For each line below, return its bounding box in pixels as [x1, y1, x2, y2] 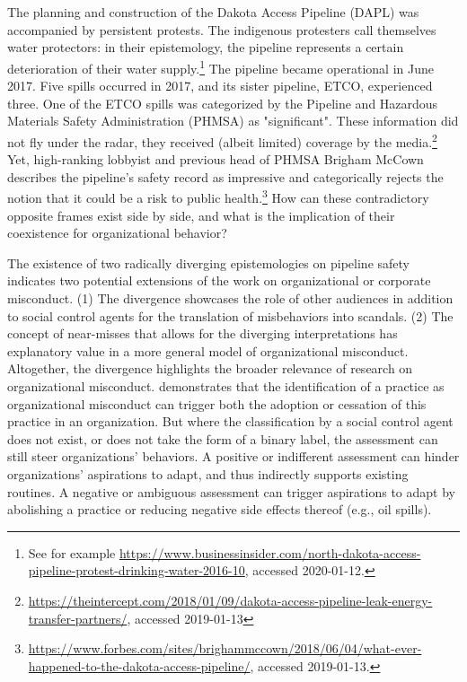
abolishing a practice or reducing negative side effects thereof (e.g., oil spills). [7, 500, 432, 519]
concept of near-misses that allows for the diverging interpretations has [7, 324, 398, 343]
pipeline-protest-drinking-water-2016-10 [28, 561, 245, 580]
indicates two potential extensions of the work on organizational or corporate [7, 271, 431, 290]
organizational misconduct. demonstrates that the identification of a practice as [7, 377, 445, 396]
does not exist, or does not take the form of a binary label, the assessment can [7, 429, 438, 448]
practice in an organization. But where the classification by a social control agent [7, 412, 454, 431]
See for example [28, 543, 116, 562]
